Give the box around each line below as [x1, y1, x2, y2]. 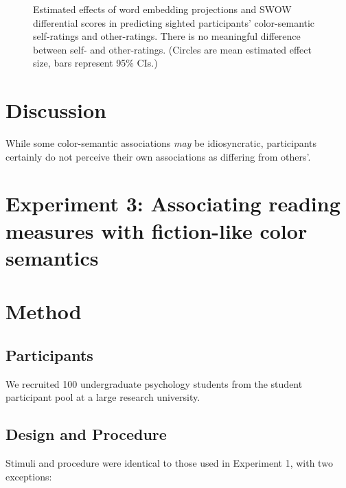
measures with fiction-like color [5, 216, 308, 244]
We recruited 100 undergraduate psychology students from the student [5, 376, 303, 391]
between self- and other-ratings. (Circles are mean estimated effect [33, 42, 312, 56]
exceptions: [5, 469, 52, 483]
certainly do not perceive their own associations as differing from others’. [5, 149, 311, 163]
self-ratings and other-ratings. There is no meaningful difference [33, 29, 301, 43]
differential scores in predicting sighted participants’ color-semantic [33, 15, 315, 30]
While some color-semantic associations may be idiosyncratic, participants [5, 136, 317, 150]
